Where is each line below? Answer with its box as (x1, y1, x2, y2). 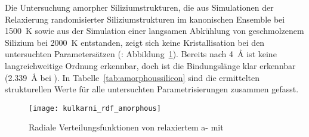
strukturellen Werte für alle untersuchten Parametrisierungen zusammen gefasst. (5, 83, 299, 95)
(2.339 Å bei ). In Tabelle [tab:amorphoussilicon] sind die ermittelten (5, 71, 259, 83)
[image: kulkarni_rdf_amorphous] (29, 104, 161, 113)
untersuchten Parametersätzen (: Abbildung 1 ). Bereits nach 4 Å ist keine (5, 48, 277, 60)
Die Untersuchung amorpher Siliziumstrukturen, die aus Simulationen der (5, 1, 274, 13)
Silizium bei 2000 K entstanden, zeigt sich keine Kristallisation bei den (5, 36, 265, 48)
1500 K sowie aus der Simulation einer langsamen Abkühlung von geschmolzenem (5, 24, 304, 37)
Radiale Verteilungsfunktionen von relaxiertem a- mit (29, 121, 224, 133)
